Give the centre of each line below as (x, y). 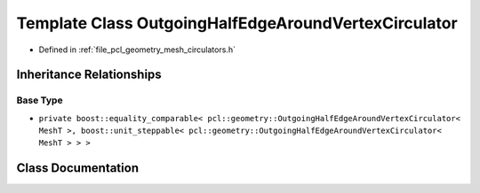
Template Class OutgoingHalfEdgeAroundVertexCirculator (237, 23)
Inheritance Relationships (89, 75)
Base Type (40, 100)
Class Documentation (78, 168)
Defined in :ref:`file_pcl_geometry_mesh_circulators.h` (137, 50)
